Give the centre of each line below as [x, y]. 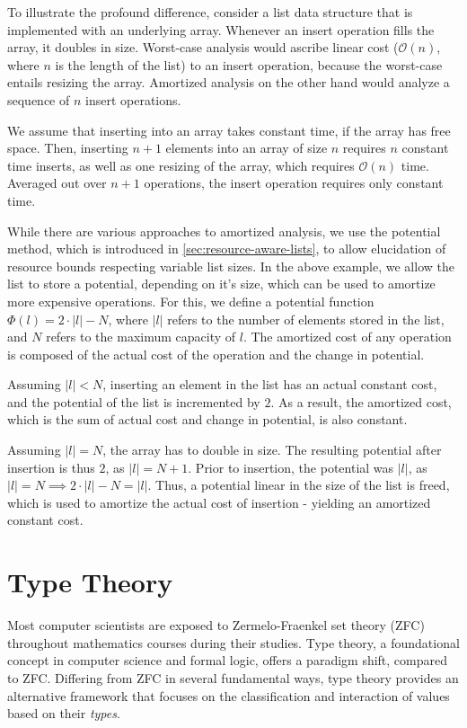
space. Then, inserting [68, 148]
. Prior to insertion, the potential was [291, 467]
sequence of [39, 99]
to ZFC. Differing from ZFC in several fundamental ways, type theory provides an [233, 677]
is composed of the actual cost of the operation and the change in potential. [216, 354]
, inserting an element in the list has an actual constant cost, [270, 384]
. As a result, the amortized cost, [361, 401]
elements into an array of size [247, 148]
